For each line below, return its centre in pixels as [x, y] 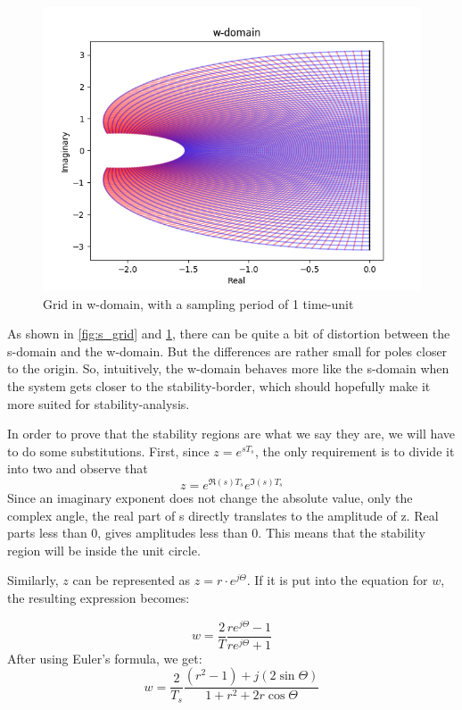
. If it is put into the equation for [337, 580]
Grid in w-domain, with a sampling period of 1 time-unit [198, 303]
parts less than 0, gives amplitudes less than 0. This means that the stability [216, 533]
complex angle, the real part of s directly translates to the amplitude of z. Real [223, 515]
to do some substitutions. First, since [108, 451]
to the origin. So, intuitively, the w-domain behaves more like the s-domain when [228, 368]
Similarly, [33, 580]
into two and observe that [78, 468]
